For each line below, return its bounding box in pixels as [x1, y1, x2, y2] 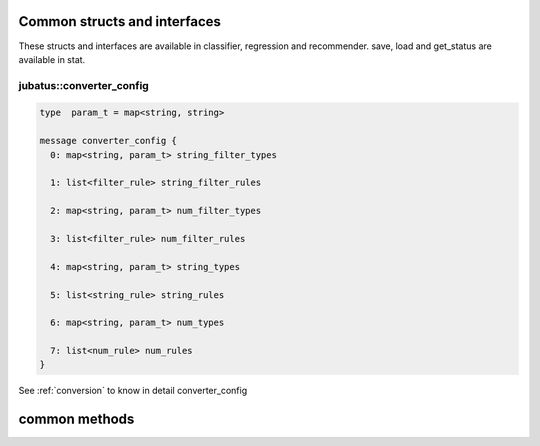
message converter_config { [39, 135, 177, 147]
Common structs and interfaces [18, 13, 222, 30]
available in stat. [18, 53, 86, 65]
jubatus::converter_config [18, 78, 149, 92]
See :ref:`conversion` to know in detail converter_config [18, 385, 248, 397]
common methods [18, 411, 135, 428]
